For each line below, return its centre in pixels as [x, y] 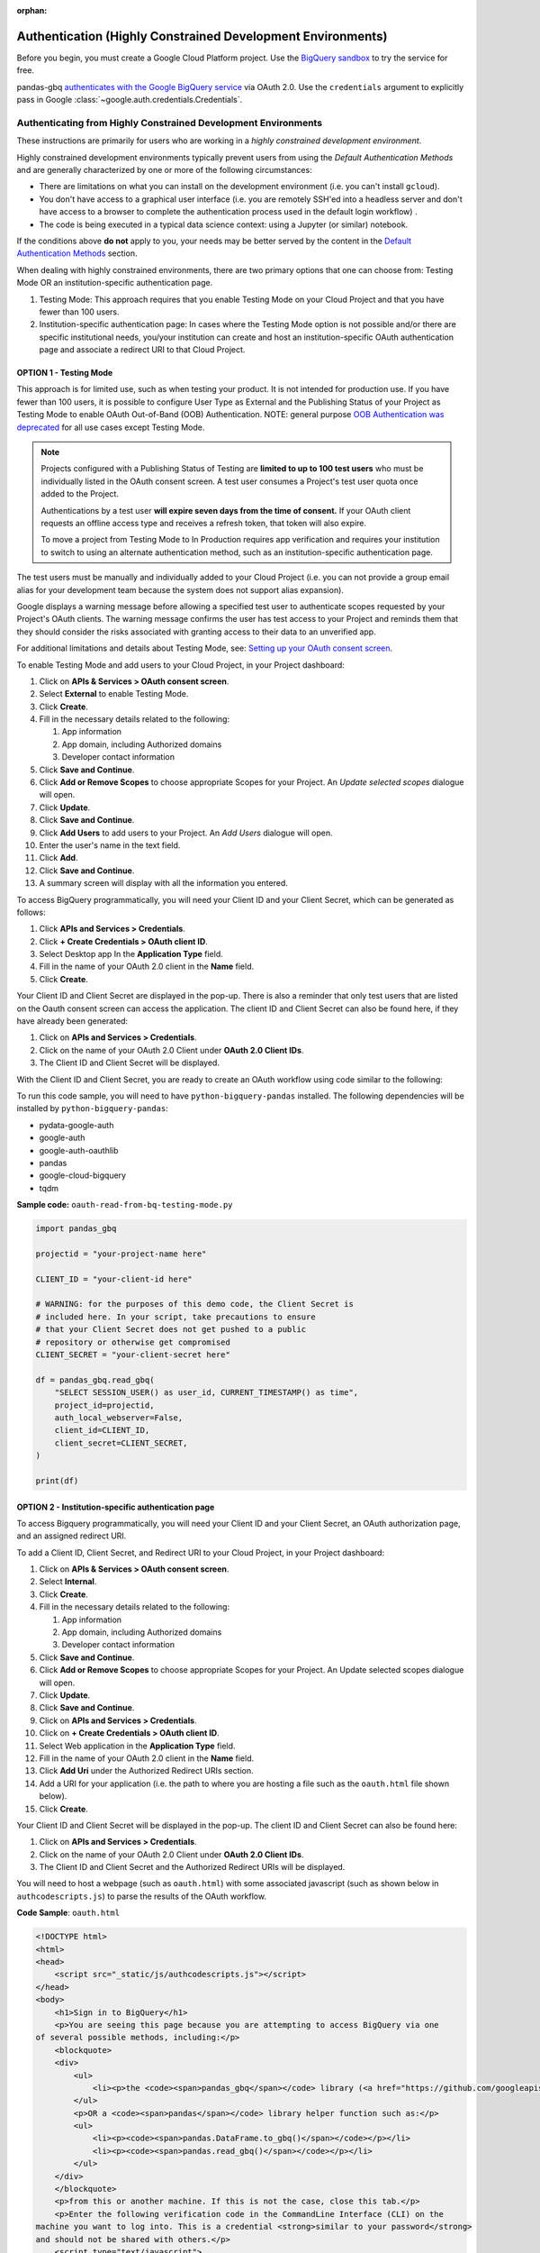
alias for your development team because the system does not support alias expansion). [180, 589]
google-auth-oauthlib [79, 1150]
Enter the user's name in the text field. [110, 845]
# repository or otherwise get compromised [133, 1342]
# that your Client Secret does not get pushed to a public [171, 1330]
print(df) [57, 1481]
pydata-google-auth [76, 1125]
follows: [31, 912]
